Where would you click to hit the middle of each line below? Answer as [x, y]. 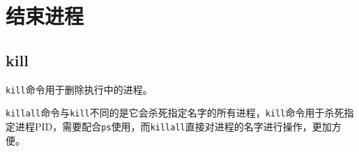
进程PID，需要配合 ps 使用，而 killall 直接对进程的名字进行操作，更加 [173, 126]
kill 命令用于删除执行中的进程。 [79, 89]
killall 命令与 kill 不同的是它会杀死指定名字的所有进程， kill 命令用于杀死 [175, 113]
